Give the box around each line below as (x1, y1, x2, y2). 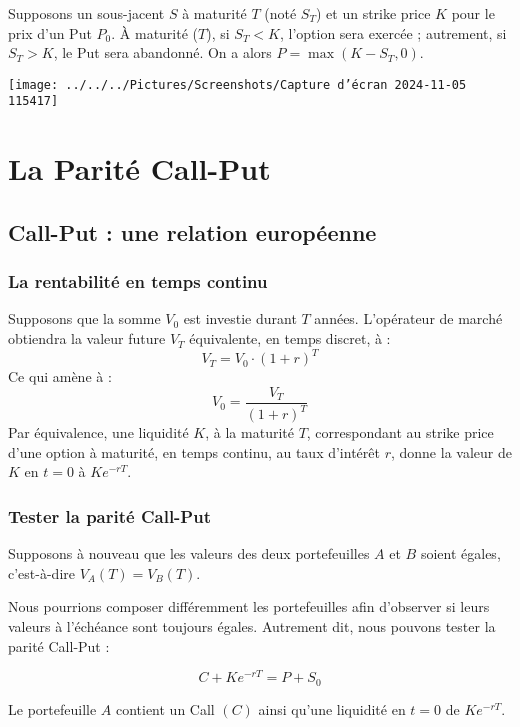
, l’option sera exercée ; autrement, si (279, 22, 507, 43)
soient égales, (420, 543, 501, 564)
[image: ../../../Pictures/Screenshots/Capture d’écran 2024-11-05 (8, 77, 467, 92)
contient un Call (115, 698, 215, 719)
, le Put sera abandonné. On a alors (53, 42, 272, 63)
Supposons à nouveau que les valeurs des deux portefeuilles (8, 543, 370, 564)
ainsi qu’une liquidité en (258, 698, 406, 719)
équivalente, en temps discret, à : (189, 328, 391, 349)
